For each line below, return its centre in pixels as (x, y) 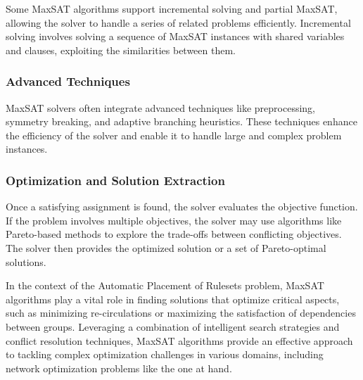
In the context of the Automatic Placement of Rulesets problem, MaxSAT (165, 285)
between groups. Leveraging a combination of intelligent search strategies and (173, 326)
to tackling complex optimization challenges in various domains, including (165, 354)
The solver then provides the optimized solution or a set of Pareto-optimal (166, 247)
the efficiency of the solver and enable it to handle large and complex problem (174, 135)
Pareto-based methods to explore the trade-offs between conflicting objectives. (174, 234)
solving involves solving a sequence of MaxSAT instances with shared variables (175, 36)
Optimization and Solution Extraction (115, 180)
